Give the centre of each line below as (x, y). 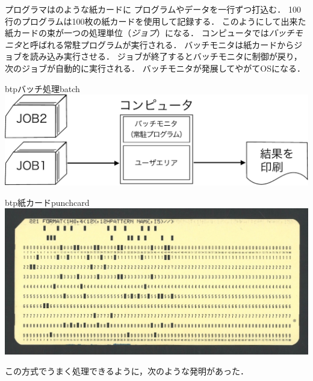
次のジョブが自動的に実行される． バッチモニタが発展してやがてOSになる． (155, 68)
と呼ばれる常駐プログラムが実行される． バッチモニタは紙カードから (158, 44)
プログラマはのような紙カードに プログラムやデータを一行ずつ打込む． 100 (153, 9)
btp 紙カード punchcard (47, 202)
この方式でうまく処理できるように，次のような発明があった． (127, 371)
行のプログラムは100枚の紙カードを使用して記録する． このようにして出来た (156, 21)
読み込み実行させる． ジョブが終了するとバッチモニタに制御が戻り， (166, 56)
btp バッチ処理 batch (42, 88)
